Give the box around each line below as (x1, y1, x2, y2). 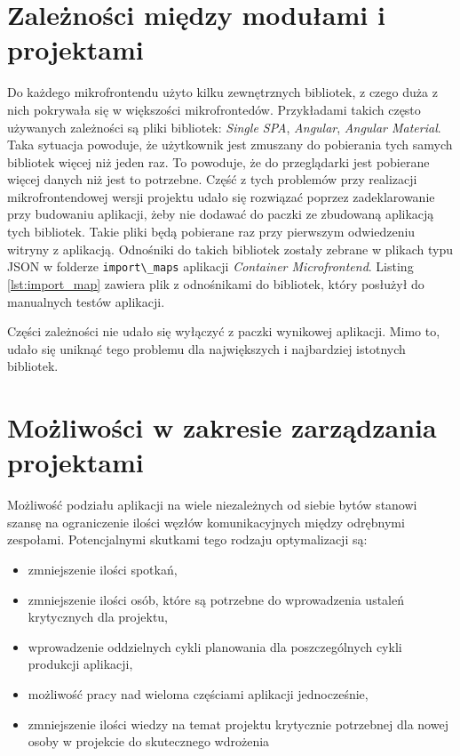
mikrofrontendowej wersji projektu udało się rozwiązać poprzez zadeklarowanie (7, 187, 435, 205)
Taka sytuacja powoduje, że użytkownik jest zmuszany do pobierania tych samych (7, 135, 453, 154)
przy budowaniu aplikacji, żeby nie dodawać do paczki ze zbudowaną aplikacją (7, 205, 434, 223)
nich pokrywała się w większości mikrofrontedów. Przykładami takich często (7, 100, 421, 118)
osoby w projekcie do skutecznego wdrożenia (28, 732, 270, 751)
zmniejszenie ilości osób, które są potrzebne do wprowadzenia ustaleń (28, 590, 404, 608)
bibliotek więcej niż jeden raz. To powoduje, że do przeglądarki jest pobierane (7, 152, 430, 171)
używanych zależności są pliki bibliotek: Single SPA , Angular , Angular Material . (7, 117, 441, 136)
